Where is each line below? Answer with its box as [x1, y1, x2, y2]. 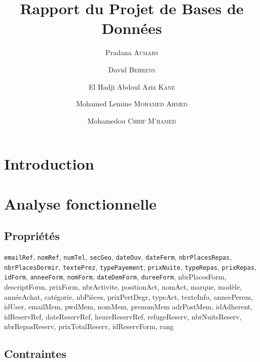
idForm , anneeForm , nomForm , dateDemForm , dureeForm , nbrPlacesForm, [4, 271, 227, 282]
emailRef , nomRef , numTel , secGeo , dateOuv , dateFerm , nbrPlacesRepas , [4, 252, 232, 262]
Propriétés [4, 228, 60, 244]
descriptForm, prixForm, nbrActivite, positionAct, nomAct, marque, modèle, [4, 281, 242, 292]
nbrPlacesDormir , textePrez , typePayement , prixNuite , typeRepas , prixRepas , [4, 261, 256, 272]
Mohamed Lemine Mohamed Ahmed [76, 98, 188, 109]
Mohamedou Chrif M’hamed [87, 115, 176, 126]
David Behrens [108, 64, 156, 74]
